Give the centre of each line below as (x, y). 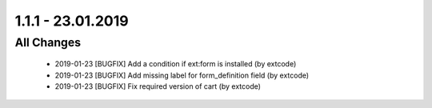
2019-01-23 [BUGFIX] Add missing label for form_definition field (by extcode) (182, 75)
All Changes (48, 42)
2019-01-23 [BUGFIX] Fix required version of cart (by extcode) (158, 86)
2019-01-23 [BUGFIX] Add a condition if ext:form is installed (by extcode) (176, 64)
